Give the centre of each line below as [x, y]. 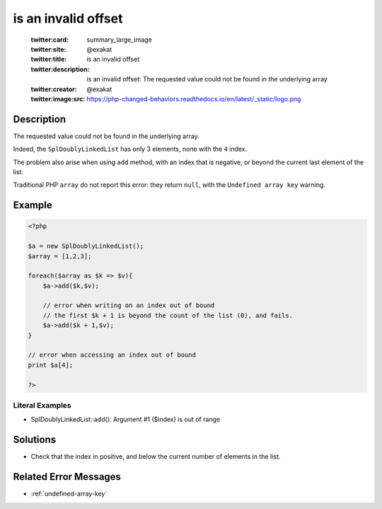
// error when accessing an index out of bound [112, 355]
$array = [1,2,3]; [60, 256]
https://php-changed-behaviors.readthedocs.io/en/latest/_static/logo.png [194, 98]
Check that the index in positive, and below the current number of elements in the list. [156, 457]
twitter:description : [60, 69]
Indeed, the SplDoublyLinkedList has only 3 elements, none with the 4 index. [130, 149]
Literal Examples [42, 405]
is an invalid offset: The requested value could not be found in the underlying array [207, 79]
